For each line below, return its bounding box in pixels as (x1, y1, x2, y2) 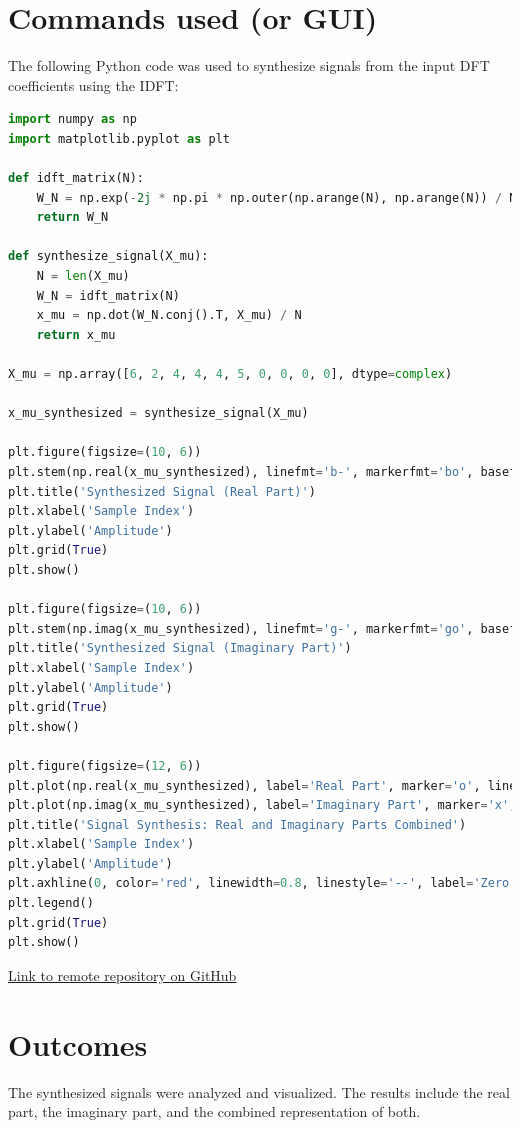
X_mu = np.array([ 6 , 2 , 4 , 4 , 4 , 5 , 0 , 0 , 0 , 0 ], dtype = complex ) (8, 367, 453, 382)
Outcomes (8, 1023, 148, 1064)
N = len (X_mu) (36, 269, 130, 284)
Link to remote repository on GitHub (8, 964, 237, 985)
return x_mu (36, 327, 116, 342)
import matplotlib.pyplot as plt (8, 131, 230, 146)
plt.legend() (8, 896, 94, 911)
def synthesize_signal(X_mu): (8, 249, 209, 264)
